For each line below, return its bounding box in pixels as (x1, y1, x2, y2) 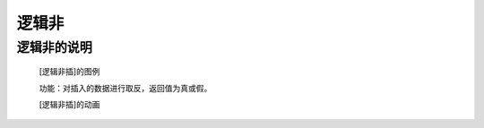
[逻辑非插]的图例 (39, 66, 100, 77)
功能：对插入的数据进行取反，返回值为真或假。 (39, 82, 212, 93)
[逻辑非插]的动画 (39, 98, 100, 109)
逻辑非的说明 (16, 39, 93, 55)
